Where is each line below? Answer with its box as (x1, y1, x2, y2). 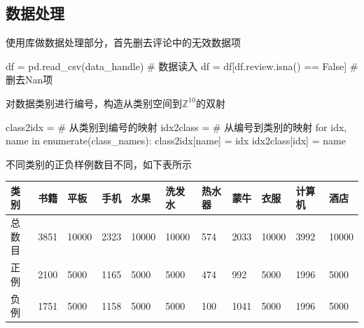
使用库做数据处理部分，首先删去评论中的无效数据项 (6, 35, 241, 50)
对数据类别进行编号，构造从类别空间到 (6, 95, 182, 110)
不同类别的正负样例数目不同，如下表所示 (6, 156, 192, 171)
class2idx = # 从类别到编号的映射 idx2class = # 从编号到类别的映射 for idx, (6, 119, 347, 134)
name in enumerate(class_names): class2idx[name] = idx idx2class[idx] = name (6, 133, 346, 148)
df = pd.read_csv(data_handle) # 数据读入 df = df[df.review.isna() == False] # (6, 58, 358, 73)
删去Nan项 (6, 72, 53, 87)
